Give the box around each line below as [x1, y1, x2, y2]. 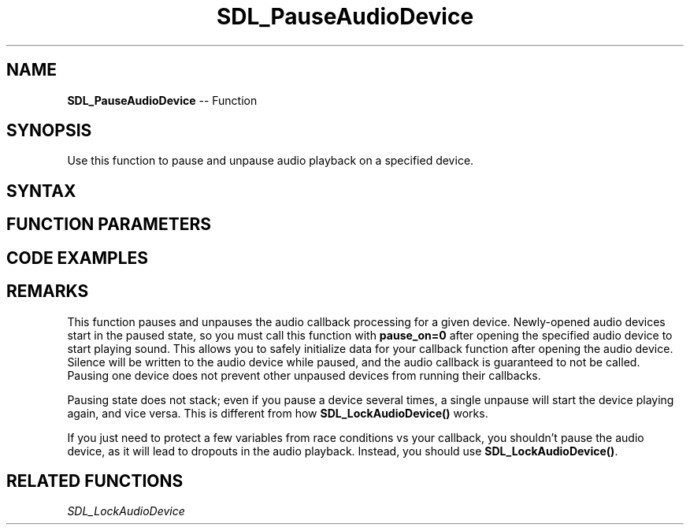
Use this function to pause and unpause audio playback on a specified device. [67, 154, 474, 168]
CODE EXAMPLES [6, 247, 149, 268]
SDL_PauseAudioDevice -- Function [67, 93, 258, 107]
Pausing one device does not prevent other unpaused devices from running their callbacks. [67, 368, 541, 382]
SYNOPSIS [6, 121, 92, 141]
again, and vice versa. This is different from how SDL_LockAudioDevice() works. [67, 406, 488, 420]
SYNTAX [6, 180, 76, 201]
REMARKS [6, 281, 89, 302]
